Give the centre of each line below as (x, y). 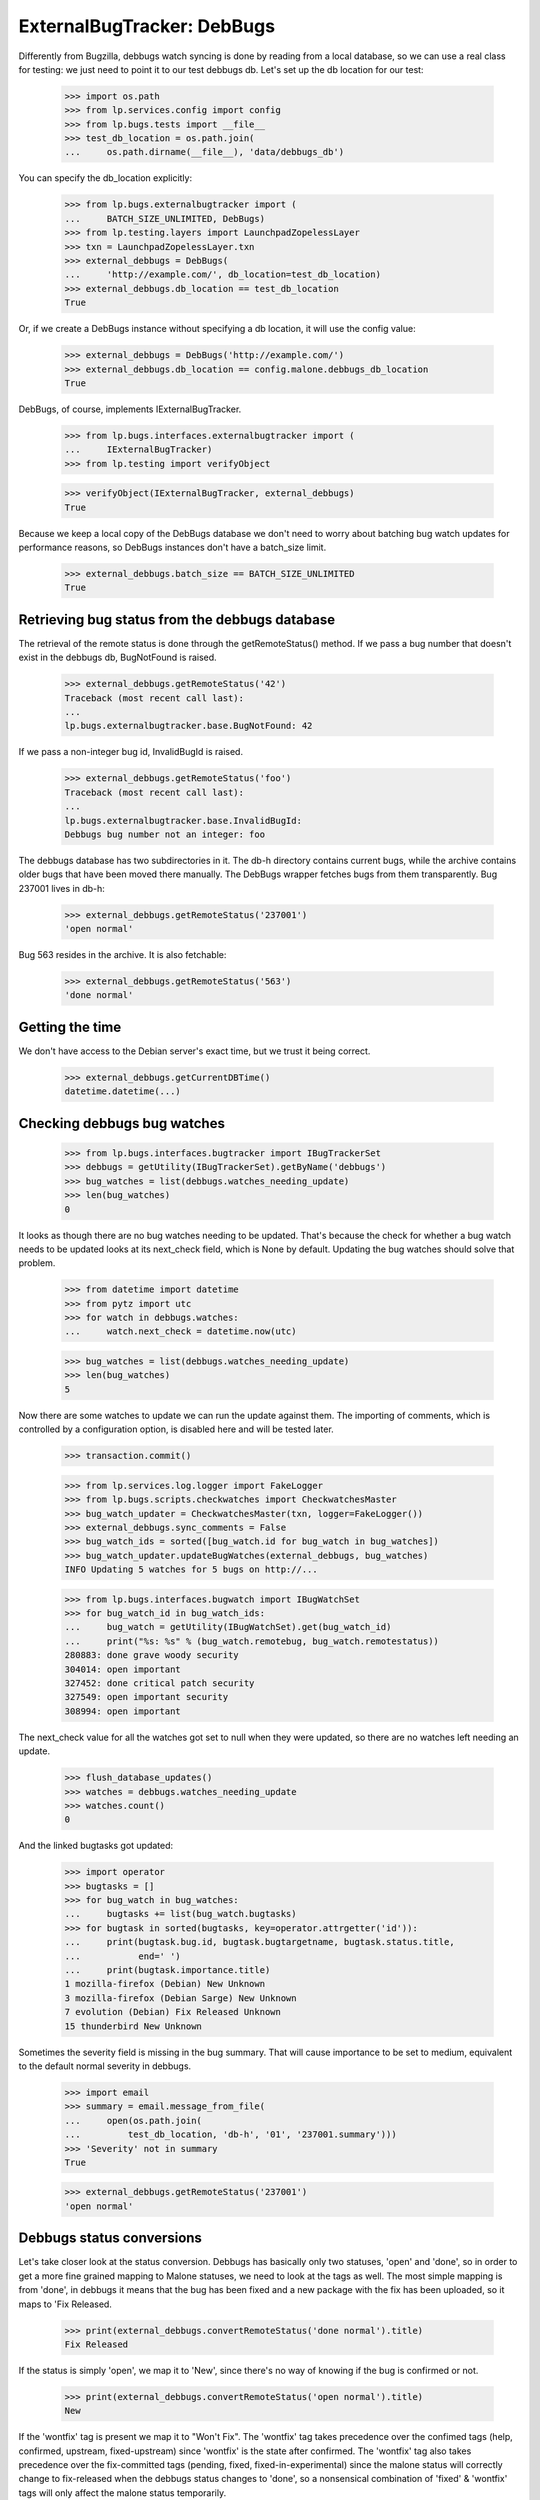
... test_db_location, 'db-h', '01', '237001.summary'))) (230, 2134)
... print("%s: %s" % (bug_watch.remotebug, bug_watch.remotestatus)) (252, 1641)
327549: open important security (146, 1697)
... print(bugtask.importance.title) (167, 1970)
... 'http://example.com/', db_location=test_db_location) (223, 274)
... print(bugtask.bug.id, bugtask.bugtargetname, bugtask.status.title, (259, 1942)
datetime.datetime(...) (123, 1091)
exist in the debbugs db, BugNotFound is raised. (117, 657)
